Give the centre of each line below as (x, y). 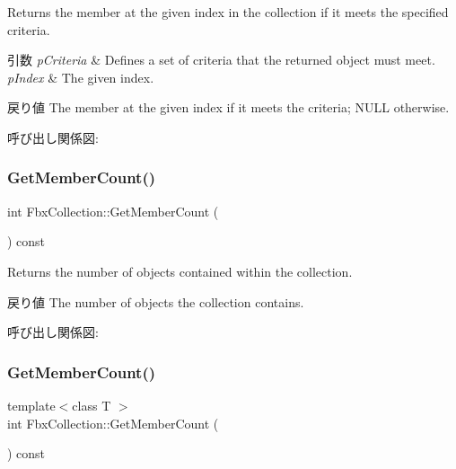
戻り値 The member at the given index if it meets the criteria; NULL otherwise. (228, 107)
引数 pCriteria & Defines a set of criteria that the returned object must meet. (221, 60)
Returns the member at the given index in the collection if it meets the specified (228, 12)
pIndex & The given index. (81, 77)
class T (92, 405)
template (31, 405)
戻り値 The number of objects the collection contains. (156, 301)
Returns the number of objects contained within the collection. (180, 271)
